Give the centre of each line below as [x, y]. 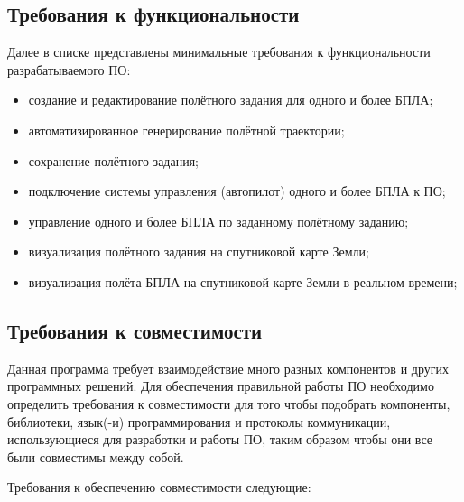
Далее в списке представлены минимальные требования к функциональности [219, 52]
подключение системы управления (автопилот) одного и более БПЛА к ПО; [237, 191]
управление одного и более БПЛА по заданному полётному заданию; [218, 221]
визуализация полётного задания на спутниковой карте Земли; [199, 251]
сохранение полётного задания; [114, 160]
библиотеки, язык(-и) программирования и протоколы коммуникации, [199, 421]
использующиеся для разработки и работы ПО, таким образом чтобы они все [220, 439]
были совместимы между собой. [96, 456]
